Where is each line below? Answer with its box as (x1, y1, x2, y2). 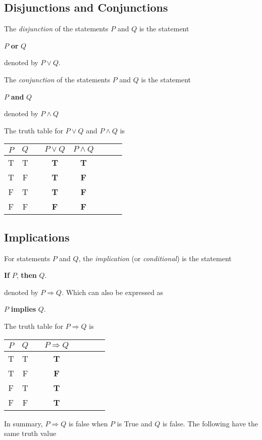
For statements (4, 253, 50, 263)
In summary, (4, 418, 43, 428)
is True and (117, 418, 152, 428)
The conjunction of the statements (4, 74, 111, 84)
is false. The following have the (162, 418, 258, 428)
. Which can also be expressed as (62, 286, 164, 297)
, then (16, 270, 37, 280)
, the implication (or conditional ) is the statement (78, 253, 232, 263)
